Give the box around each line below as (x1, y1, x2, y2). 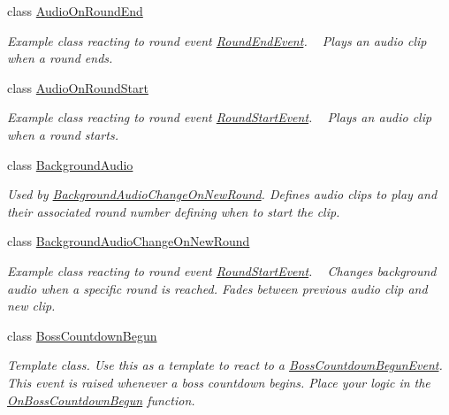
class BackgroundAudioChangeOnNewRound (7, 232, 250, 250)
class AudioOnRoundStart (7, 78, 148, 96)
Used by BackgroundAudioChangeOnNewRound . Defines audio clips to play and (7, 185, 438, 204)
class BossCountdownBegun (7, 326, 157, 344)
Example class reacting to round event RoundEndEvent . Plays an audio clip (7, 31, 427, 50)
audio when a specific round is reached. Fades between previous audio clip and (7, 279, 428, 297)
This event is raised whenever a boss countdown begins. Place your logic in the (7, 373, 430, 391)
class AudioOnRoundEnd (7, 2, 143, 19)
